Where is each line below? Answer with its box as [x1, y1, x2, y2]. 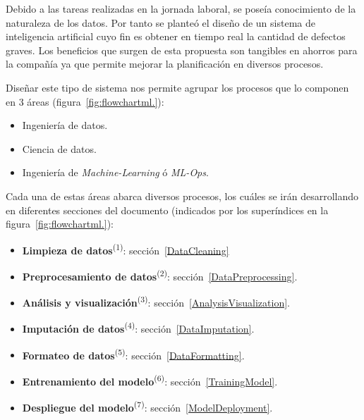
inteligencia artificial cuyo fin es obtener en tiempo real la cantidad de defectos [6, 29, 346, 44]
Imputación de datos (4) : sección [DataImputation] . [22, 319, 255, 336]
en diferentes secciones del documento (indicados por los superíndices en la [6, 202, 329, 217]
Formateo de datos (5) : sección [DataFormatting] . [22, 345, 245, 362]
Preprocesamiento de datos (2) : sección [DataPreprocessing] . [22, 266, 298, 283]
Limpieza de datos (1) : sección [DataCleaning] [22, 240, 229, 257]
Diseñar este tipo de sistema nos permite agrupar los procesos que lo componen [6, 80, 349, 94]
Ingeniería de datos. [22, 118, 108, 132]
